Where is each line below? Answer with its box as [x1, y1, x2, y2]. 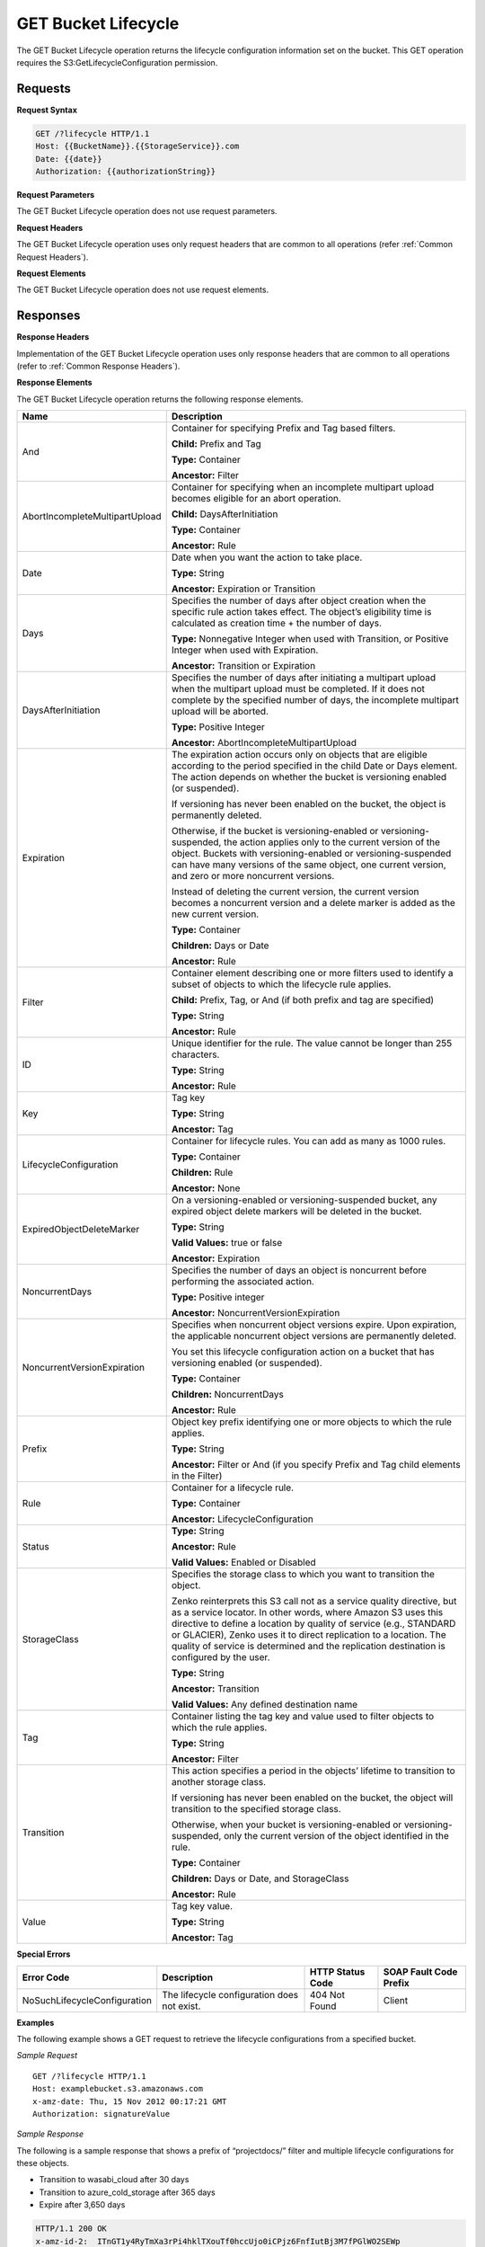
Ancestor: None [171, 1182, 241, 1195]
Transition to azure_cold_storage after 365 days [39, 2187, 216, 2198]
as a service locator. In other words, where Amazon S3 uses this [171, 1606, 444, 1619]
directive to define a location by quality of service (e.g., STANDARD [171, 1618, 456, 1630]
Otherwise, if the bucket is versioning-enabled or [171, 825, 379, 838]
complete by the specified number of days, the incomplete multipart [171, 694, 460, 706]
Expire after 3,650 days [39, 2199, 126, 2210]
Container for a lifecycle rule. [171, 1481, 295, 1494]
